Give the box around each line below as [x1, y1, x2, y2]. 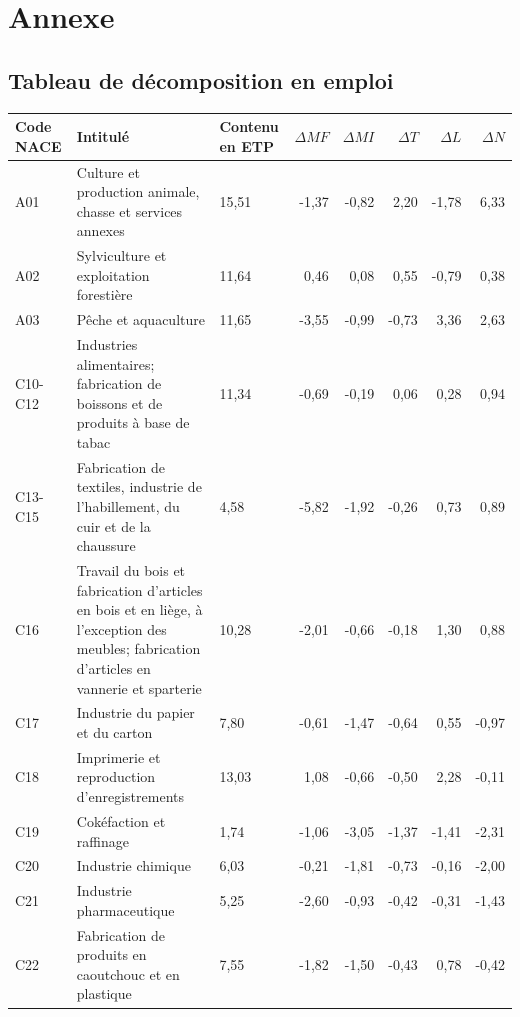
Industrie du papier [76, 702, 195, 723]
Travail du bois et [76, 560, 186, 581]
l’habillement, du [76, 496, 180, 517]
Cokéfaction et [76, 810, 166, 831]
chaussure [76, 535, 136, 556]
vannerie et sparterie [76, 677, 202, 698]
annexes [76, 220, 125, 241]
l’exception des [76, 618, 167, 639]
